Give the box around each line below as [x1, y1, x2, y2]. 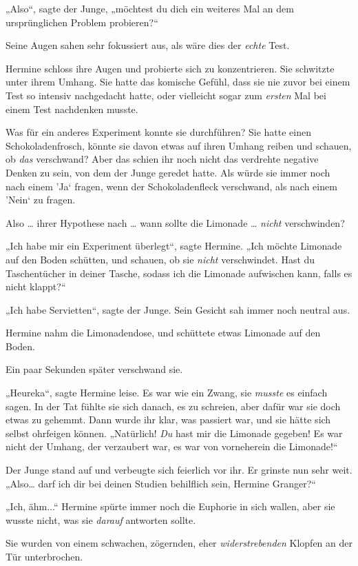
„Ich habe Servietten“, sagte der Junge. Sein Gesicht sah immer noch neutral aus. [6, 302, 350, 316]
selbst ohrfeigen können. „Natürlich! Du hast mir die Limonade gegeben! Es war [6, 425, 343, 440]
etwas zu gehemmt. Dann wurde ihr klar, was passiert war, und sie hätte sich [6, 412, 331, 427]
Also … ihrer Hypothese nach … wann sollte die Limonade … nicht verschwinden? [6, 215, 345, 230]
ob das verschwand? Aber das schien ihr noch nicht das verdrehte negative [6, 152, 319, 166]
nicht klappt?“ [6, 279, 66, 294]
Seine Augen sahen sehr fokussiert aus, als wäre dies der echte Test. [6, 38, 290, 52]
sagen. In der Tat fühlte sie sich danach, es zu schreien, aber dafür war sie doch [6, 398, 341, 413]
